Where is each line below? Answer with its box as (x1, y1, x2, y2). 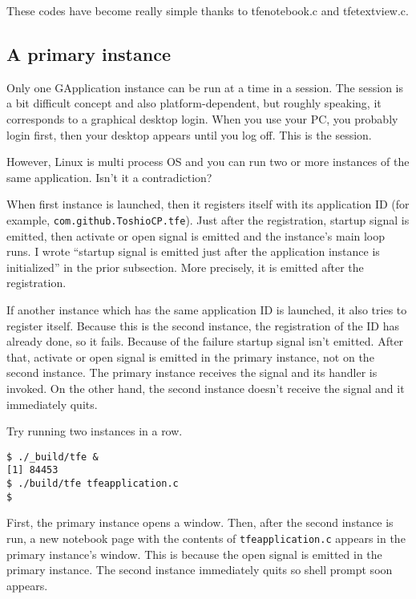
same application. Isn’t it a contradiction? (6, 168, 212, 185)
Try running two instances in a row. (6, 423, 183, 439)
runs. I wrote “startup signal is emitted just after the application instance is (6, 243, 380, 260)
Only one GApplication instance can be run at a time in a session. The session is (6, 79, 403, 95)
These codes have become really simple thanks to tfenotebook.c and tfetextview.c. (6, 2, 409, 18)
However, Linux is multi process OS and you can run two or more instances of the (6, 153, 410, 170)
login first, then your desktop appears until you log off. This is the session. (6, 126, 372, 143)
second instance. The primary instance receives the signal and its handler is (6, 364, 378, 381)
